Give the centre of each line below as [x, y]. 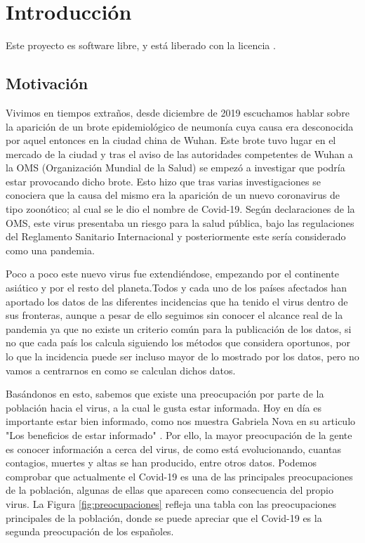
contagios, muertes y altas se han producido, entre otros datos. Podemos [161, 463]
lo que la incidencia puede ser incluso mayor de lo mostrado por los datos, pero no [182, 356]
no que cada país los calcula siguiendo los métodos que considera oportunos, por [178, 342]
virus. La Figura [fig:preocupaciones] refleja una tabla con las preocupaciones [171, 503]
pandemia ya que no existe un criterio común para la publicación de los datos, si [179, 328]
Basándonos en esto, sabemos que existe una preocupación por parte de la [165, 394]
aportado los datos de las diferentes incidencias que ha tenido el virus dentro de [177, 301]
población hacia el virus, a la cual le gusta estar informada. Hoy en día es [164, 407]
